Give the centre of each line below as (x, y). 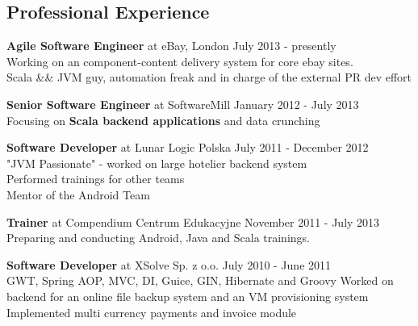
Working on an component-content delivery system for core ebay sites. (180, 61)
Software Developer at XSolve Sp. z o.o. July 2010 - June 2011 (169, 264)
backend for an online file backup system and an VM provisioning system (188, 296)
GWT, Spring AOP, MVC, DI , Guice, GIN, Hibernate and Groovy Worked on (200, 280)
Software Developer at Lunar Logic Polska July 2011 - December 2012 (188, 147)
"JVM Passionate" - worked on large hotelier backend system (157, 163)
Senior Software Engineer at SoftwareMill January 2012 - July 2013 (183, 104)
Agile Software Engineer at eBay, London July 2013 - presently (171, 46)
